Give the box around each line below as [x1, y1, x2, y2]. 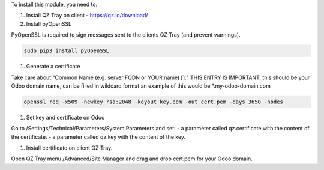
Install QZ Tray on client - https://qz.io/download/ [26, 12, 148, 19]
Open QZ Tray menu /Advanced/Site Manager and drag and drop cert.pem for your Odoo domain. [11, 155, 253, 162]
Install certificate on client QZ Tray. [26, 144, 113, 151]
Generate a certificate [26, 63, 80, 70]
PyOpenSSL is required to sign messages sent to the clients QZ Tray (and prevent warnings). [11, 31, 241, 38]
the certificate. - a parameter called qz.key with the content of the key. [11, 133, 186, 141]
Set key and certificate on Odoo [26, 114, 105, 121]
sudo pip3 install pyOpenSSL [23, 47, 110, 54]
